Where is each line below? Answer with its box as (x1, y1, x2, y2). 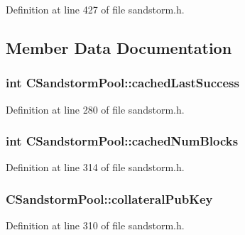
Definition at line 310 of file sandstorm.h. (6, 218, 185, 233)
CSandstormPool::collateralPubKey (6, 190, 213, 207)
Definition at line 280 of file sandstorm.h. (6, 102, 185, 116)
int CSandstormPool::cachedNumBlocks (6, 132, 239, 150)
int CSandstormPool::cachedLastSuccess (6, 74, 239, 92)
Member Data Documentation (6, 36, 232, 58)
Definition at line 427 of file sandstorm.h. (6, 2, 185, 16)
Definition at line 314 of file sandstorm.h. (6, 160, 185, 175)
